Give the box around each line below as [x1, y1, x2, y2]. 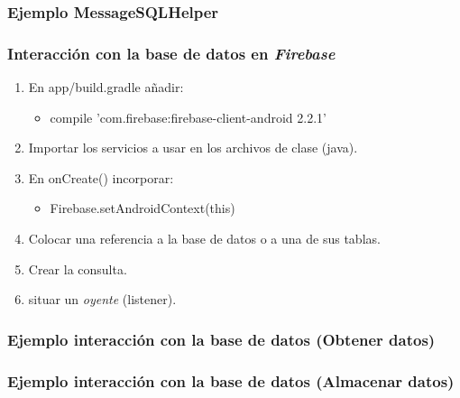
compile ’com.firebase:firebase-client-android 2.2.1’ [50, 107, 327, 126]
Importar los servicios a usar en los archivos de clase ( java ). [28, 138, 358, 157]
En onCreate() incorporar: [28, 168, 174, 187]
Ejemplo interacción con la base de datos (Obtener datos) [7, 328, 436, 350]
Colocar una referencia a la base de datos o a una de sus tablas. [28, 229, 381, 248]
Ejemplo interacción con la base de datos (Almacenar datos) [7, 369, 455, 392]
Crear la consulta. [28, 259, 127, 278]
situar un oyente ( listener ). [28, 290, 177, 309]
